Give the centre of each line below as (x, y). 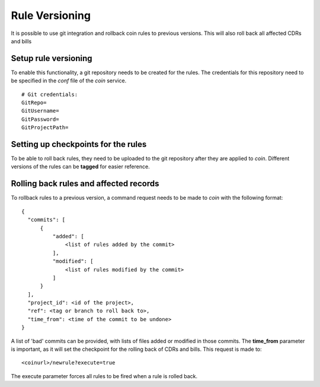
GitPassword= (40, 119)
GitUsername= (40, 111)
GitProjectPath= (45, 128)
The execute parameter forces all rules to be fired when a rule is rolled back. (104, 376)
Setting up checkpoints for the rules (79, 144)
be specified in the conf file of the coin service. (69, 81)
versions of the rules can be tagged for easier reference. (81, 167)
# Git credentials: (50, 94)
